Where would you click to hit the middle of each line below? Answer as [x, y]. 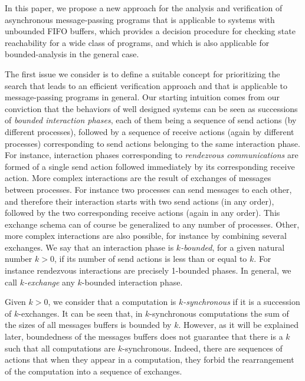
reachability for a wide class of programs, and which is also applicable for [137, 42]
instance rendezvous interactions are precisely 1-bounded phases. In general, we [148, 270]
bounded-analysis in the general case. [72, 54]
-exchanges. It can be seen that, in [81, 313]
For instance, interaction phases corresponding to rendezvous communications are [152, 155]
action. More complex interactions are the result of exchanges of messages [138, 178]
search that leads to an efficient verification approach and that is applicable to [146, 85]
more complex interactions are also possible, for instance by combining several [146, 236]
